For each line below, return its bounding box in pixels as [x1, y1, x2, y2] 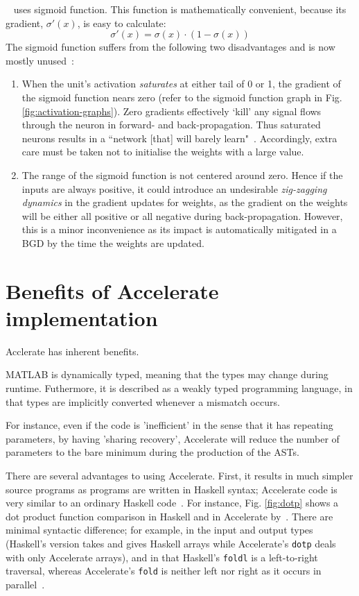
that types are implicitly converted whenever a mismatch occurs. [6, 394, 280, 409]
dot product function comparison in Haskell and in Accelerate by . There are [6, 509, 333, 523]
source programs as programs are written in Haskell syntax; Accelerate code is [6, 482, 338, 496]
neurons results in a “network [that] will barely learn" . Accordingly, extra [21, 130, 338, 145]
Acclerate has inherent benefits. [6, 343, 139, 358]
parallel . [6, 577, 45, 591]
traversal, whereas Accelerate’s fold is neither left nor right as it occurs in [6, 563, 322, 578]
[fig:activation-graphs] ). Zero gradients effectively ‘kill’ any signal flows [21, 103, 322, 118]
